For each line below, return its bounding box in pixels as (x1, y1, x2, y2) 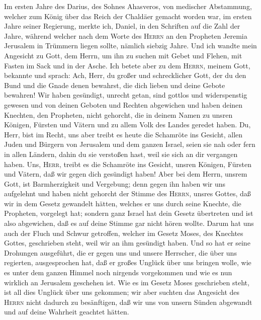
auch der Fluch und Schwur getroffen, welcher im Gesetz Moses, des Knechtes (4, 227, 243, 238)
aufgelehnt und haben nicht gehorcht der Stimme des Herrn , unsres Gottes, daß (4, 188, 251, 199)
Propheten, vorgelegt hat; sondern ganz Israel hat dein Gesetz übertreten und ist (4, 208, 253, 218)
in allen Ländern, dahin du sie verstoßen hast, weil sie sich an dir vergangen (4, 148, 238, 159)
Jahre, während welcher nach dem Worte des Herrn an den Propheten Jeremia (4, 30, 247, 41)
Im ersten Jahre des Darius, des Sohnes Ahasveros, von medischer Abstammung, (4, 1, 252, 11)
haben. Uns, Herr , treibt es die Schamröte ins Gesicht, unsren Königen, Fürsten (4, 158, 251, 169)
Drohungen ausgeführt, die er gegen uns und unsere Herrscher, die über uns (4, 247, 237, 258)
